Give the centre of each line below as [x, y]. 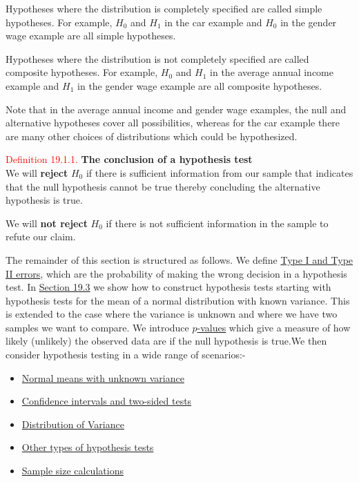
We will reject [37, 172]
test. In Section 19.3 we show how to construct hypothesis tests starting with [168, 287]
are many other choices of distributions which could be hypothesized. [152, 136]
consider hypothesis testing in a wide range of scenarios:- [126, 355]
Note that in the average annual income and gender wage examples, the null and [176, 109]
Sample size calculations [72, 471]
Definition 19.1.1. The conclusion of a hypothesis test [129, 159]
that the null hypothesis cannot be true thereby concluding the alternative [163, 186]
